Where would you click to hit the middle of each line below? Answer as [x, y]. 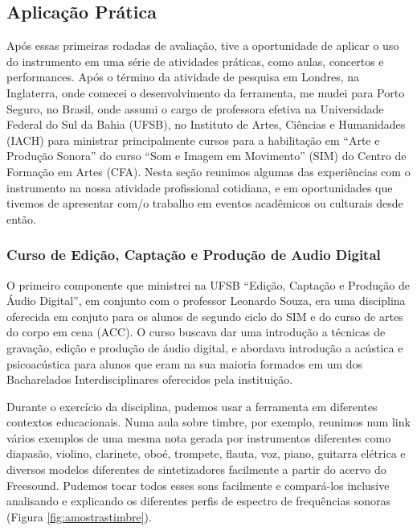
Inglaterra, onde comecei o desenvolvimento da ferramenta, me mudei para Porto [206, 92]
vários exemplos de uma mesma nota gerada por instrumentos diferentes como [199, 437]
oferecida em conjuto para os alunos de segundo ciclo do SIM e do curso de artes [205, 316]
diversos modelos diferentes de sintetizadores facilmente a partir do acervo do [196, 469]
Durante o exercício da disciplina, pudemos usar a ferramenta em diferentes [192, 406]
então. [21, 218]
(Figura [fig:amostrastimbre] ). [79, 516]
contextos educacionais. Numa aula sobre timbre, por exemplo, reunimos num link [208, 422]
